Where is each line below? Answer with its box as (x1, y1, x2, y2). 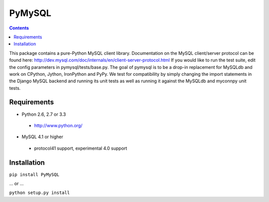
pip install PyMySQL (9, 172, 60, 177)
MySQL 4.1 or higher (21, 134, 63, 140)
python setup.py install (9, 190, 70, 196)
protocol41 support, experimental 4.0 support (34, 145, 128, 151)
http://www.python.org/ (34, 122, 83, 128)
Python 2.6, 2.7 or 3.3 (21, 111, 66, 117)
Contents (9, 25, 29, 31)
